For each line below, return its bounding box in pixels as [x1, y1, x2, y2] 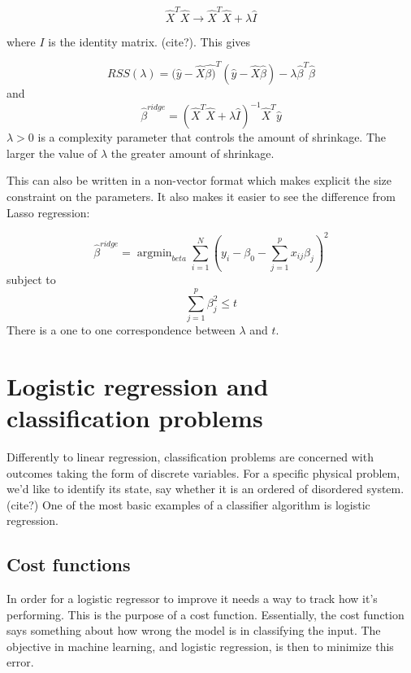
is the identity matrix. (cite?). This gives [48, 33, 251, 50]
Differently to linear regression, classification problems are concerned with [6, 448, 374, 465]
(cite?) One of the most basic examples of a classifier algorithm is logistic [6, 496, 370, 513]
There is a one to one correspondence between [6, 321, 236, 339]
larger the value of [6, 144, 97, 161]
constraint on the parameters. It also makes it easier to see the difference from [6, 187, 396, 204]
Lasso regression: [6, 203, 90, 221]
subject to [6, 271, 56, 288]
